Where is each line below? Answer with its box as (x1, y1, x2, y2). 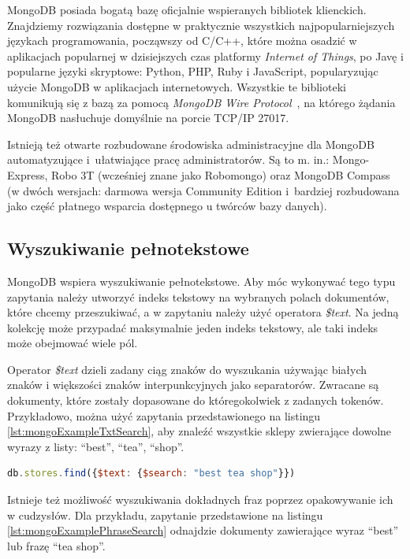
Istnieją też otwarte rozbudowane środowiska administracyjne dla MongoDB (7, 135, 375, 152)
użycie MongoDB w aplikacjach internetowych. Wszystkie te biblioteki (7, 78, 346, 94)
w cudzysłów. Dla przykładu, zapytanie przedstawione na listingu (7, 506, 323, 523)
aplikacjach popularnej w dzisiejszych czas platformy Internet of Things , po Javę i (7, 47, 404, 64)
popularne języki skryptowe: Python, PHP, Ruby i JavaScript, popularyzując (7, 63, 378, 80)
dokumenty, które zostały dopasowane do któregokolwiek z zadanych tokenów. (7, 392, 384, 409)
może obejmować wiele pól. (7, 335, 138, 351)
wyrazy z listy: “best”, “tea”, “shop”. (7, 438, 184, 454)
